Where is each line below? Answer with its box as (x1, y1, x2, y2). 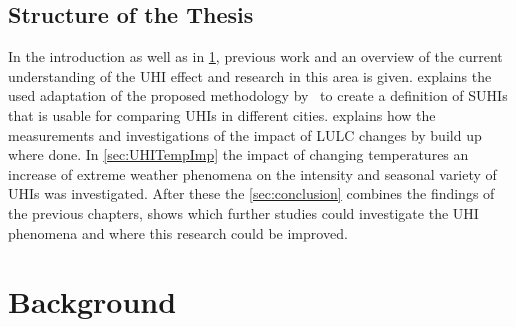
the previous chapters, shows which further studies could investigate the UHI (8, 202, 479, 223)
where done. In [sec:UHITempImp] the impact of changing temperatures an (8, 144, 469, 165)
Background (8, 281, 177, 322)
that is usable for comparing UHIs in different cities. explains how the (8, 104, 436, 125)
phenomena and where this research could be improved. (8, 222, 348, 243)
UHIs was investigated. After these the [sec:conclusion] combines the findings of (8, 183, 495, 204)
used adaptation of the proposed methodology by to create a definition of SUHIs (8, 85, 508, 106)
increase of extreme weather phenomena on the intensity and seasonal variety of (8, 163, 497, 184)
